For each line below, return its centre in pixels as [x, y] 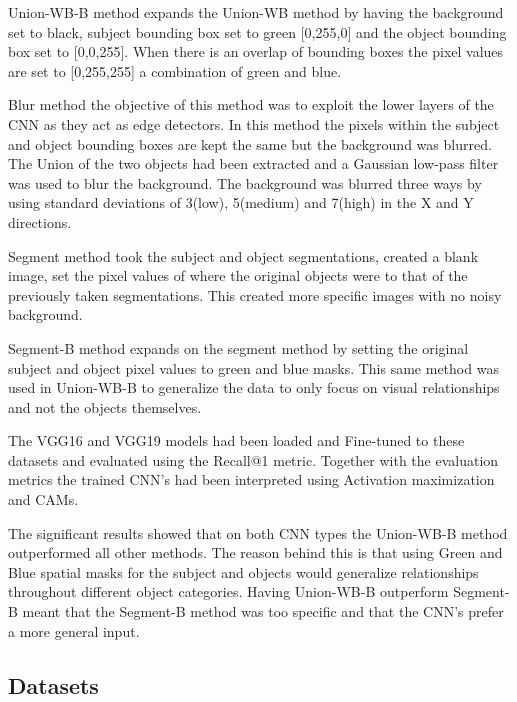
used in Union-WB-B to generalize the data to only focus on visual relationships [254, 387]
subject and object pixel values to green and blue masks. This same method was [253, 367]
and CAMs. [43, 499]
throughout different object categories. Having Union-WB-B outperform [228, 591]
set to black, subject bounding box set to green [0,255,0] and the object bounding [257, 31]
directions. [40, 221]
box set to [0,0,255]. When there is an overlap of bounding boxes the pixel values [256, 51]
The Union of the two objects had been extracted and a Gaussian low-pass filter [253, 163]
